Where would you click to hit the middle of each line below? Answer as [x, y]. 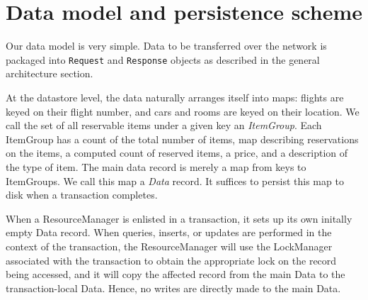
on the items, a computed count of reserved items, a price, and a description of [177, 153]
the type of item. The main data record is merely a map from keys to [156, 166]
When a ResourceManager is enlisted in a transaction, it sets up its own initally [179, 218]
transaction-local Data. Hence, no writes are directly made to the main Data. [173, 288]
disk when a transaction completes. [82, 195]
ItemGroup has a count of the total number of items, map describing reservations [182, 139]
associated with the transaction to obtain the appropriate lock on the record [171, 260]
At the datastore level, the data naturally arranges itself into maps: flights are [175, 97]
